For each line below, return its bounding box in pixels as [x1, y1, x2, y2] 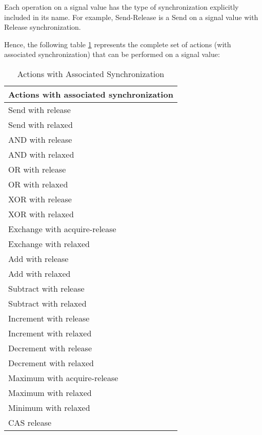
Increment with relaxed [8, 327, 92, 339]
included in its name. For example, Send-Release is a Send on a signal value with [4, 11, 258, 22]
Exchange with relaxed [8, 237, 90, 250]
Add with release [8, 252, 69, 264]
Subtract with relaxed [8, 297, 87, 309]
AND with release [8, 133, 72, 145]
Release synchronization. [4, 22, 81, 32]
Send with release [8, 103, 71, 116]
